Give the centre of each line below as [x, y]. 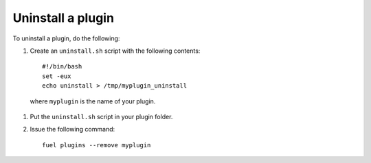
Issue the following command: [72, 129]
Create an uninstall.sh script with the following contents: [115, 51]
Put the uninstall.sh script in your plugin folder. [101, 116]
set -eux [57, 76]
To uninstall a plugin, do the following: [66, 38]
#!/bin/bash [62, 66]
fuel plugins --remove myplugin [97, 145]
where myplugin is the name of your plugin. [93, 101]
